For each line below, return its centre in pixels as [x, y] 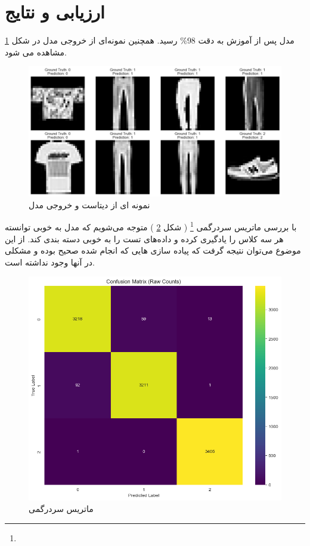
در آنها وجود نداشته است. [50, 262]
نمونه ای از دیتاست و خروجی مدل [89, 204]
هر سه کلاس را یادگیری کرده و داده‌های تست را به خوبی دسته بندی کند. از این [144, 238]
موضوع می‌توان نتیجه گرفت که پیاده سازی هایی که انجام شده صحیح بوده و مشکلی [153, 250]
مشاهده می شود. [36, 52]
